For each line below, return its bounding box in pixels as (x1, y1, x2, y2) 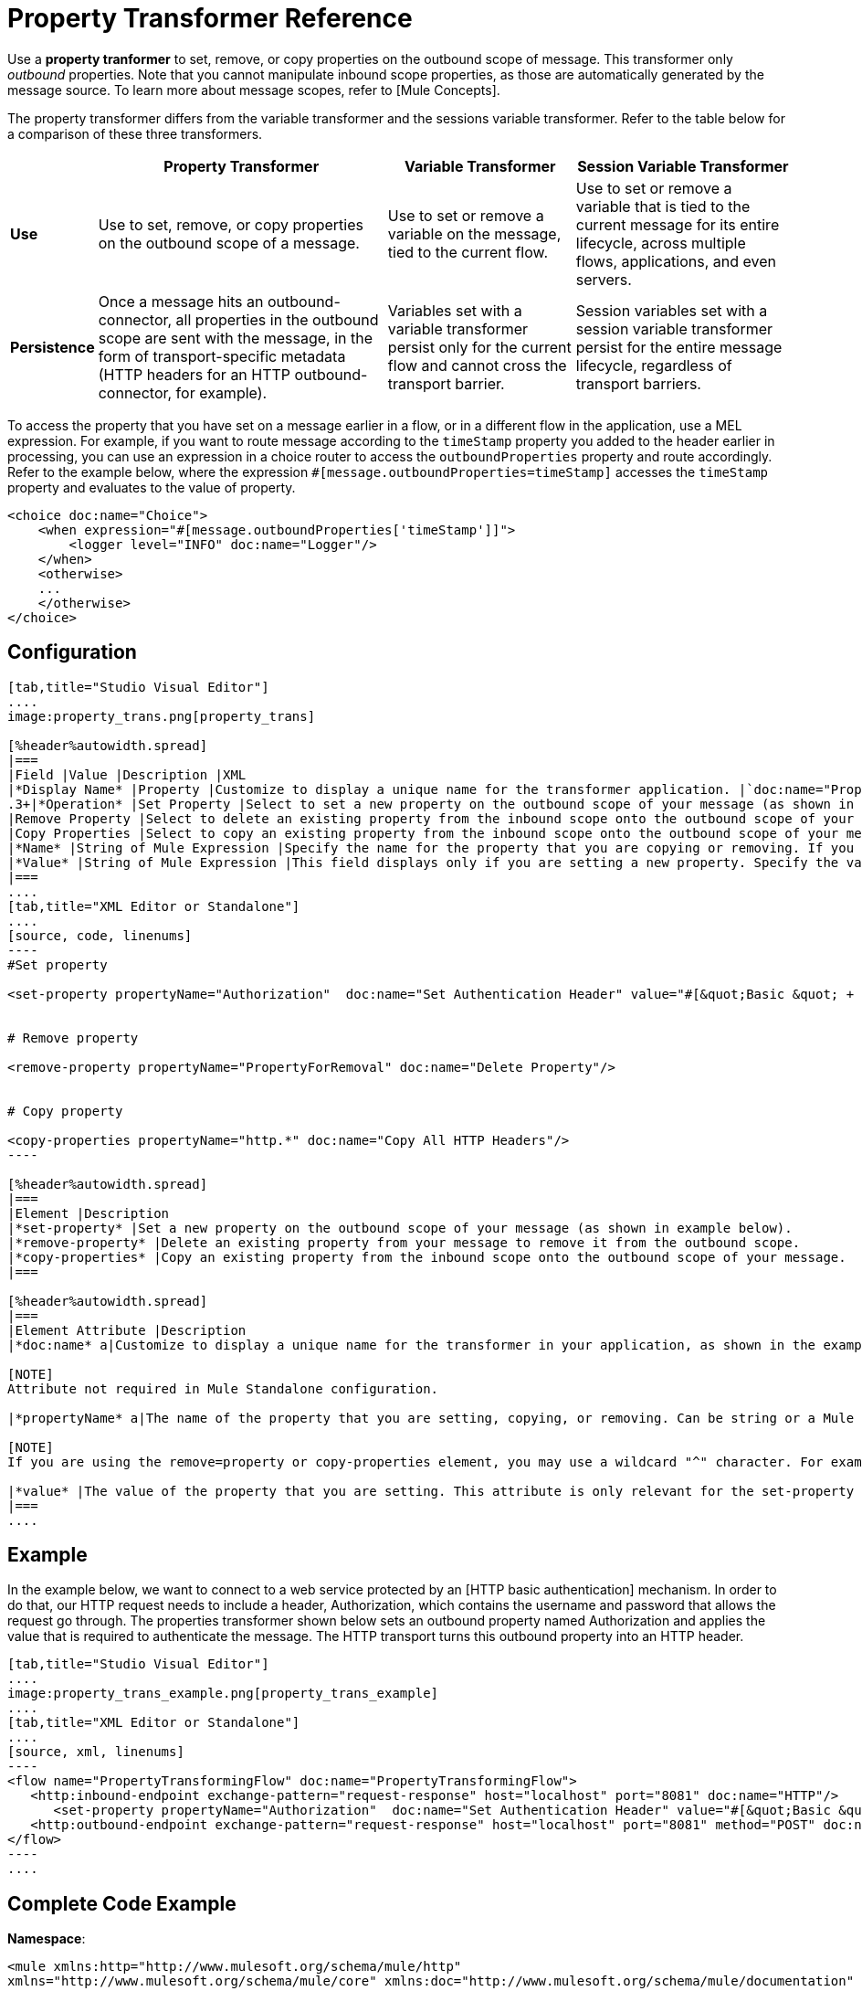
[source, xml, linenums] (7, 1744, 184, 1760)
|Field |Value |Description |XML (7, 767, 247, 782)
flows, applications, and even (575, 251, 777, 270)
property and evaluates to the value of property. (7, 479, 296, 495)
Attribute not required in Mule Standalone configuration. (7, 1381, 439, 1396)
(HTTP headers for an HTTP (98, 365, 291, 384)
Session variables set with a (575, 301, 768, 320)
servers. (575, 270, 632, 289)
